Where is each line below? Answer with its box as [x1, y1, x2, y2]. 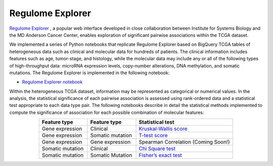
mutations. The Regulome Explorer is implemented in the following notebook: [9, 70, 170, 76]
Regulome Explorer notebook [22, 79, 83, 85]
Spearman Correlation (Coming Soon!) [139, 139, 230, 146]
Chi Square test [139, 145, 175, 152]
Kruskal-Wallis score [139, 125, 188, 132]
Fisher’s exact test [139, 152, 182, 159]
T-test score [139, 132, 168, 139]
